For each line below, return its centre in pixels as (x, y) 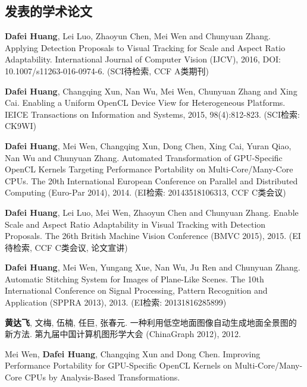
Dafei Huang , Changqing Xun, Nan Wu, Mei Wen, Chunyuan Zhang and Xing (151, 91)
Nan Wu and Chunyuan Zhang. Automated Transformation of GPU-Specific (144, 157)
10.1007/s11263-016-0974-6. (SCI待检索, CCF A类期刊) (107, 70)
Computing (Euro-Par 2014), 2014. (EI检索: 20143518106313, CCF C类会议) (145, 192)
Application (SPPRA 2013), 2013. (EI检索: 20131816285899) (116, 302)
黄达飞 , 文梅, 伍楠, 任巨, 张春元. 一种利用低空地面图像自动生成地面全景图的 (151, 322)
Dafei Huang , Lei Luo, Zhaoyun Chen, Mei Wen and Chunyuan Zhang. (138, 36)
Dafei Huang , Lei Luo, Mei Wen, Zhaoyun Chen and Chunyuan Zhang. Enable (152, 212)
